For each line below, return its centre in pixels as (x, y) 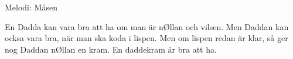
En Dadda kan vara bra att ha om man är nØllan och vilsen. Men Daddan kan (147, 26)
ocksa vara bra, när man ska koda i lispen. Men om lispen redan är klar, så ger (146, 38)
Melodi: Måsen (31, 7)
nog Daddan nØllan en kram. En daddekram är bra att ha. (111, 49)
